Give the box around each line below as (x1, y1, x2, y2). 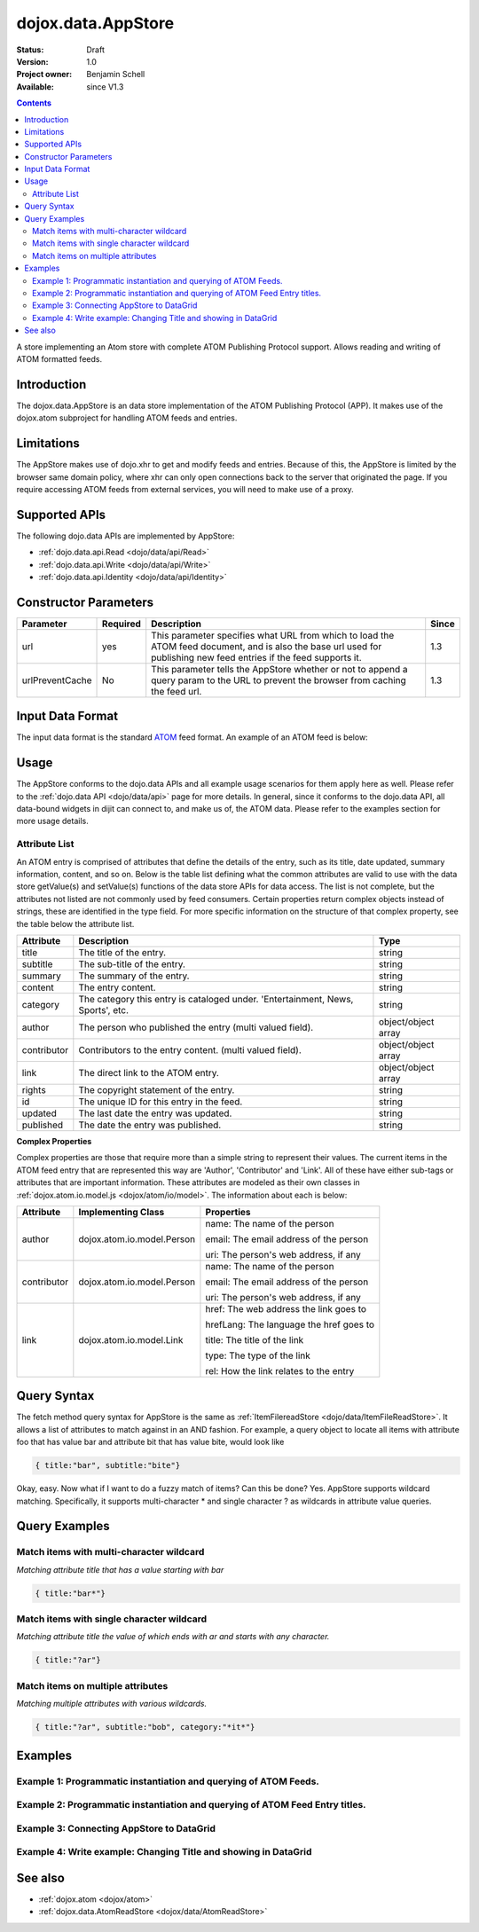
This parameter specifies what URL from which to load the (151, 629, 395, 641)
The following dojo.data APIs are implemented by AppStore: (16, 530, 235, 541)
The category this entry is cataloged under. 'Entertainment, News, (78, 993, 354, 1005)
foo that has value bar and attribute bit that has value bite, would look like (16, 1437, 285, 1448)
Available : (16, 81, 55, 92)
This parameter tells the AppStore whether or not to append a (151, 663, 408, 675)
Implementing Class (78, 1206, 165, 1218)
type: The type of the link (205, 1349, 310, 1362)
